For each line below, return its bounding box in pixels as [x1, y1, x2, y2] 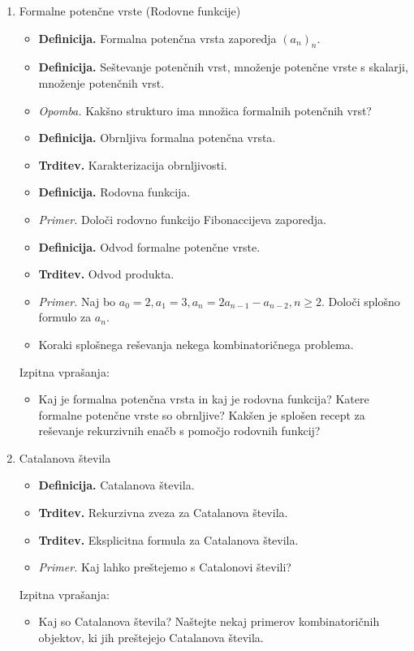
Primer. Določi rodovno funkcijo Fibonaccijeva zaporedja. [38, 210, 326, 227]
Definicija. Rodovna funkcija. [38, 183, 191, 200]
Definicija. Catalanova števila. [38, 476, 195, 494]
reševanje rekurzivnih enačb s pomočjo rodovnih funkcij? [38, 422, 321, 439]
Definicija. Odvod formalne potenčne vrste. [38, 238, 261, 255]
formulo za [38, 308, 92, 325]
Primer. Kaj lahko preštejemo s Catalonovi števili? [38, 558, 291, 576]
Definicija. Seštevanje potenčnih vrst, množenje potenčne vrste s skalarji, [38, 58, 408, 75]
